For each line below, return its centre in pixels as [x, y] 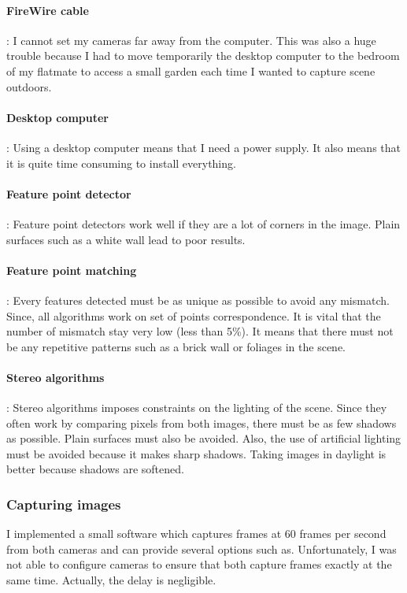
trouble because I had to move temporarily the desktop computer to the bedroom [203, 56]
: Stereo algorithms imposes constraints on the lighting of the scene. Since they [197, 408]
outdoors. [29, 86]
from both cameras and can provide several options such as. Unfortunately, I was [202, 549]
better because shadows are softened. [95, 469]
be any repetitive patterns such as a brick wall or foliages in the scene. [176, 346]
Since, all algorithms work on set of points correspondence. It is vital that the [194, 315]
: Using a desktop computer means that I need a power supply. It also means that [204, 147]
